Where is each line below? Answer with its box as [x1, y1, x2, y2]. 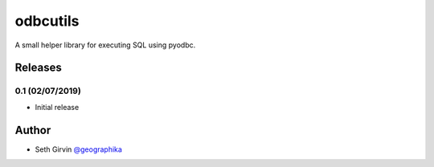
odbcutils [14, 12, 80, 30]
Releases [14, 61, 62, 75]
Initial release [35, 102, 80, 112]
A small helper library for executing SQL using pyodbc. [14, 40, 196, 50]
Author [14, 123, 51, 136]
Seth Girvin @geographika [35, 145, 122, 154]
